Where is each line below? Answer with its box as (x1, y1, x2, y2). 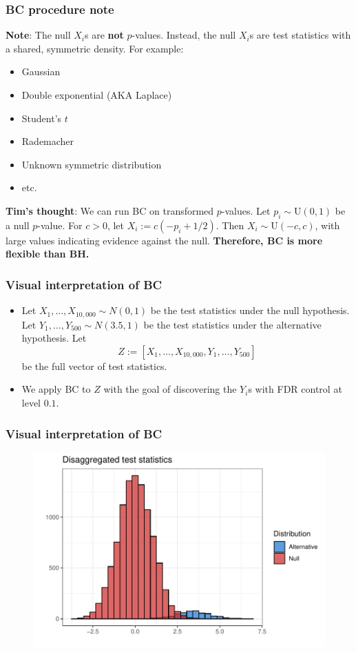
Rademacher (21, 134, 74, 148)
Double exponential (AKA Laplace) (21, 88, 172, 101)
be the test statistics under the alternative (143, 317, 322, 331)
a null (6, 217, 30, 232)
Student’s (21, 110, 62, 125)
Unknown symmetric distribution (21, 157, 162, 171)
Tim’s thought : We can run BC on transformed (6, 203, 214, 217)
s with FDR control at (248, 382, 342, 396)
